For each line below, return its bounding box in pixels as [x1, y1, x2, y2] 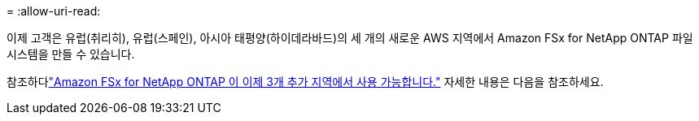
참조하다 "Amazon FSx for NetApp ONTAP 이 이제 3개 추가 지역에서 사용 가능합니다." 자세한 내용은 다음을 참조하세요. [7, 75, 604, 89]
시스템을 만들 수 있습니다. [7, 47, 135, 61]
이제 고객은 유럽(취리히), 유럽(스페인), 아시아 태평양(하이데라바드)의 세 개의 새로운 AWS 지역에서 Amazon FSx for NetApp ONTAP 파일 [7, 31, 693, 45]
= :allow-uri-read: [7, 4, 101, 18]
